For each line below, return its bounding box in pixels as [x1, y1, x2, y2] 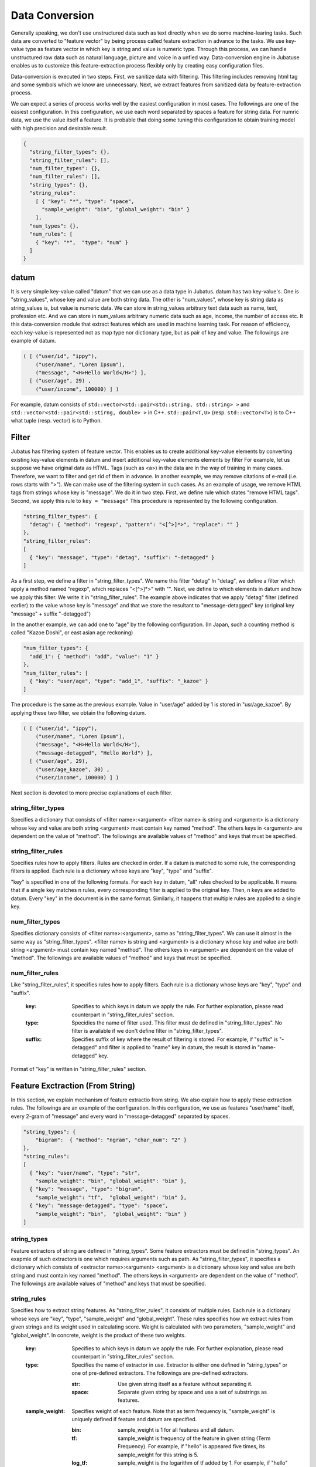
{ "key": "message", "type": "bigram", [29, 1186, 144, 1192]
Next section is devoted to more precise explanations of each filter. [11, 789, 173, 796]
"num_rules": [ [29, 231, 73, 238]
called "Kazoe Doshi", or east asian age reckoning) [11, 629, 133, 636]
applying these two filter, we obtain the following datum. [11, 709, 146, 716]
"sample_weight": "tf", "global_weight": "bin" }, [35, 1194, 187, 1201]
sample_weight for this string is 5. [118, 1451, 199, 1458]
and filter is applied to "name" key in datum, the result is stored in [98, 1044, 256, 1051]
